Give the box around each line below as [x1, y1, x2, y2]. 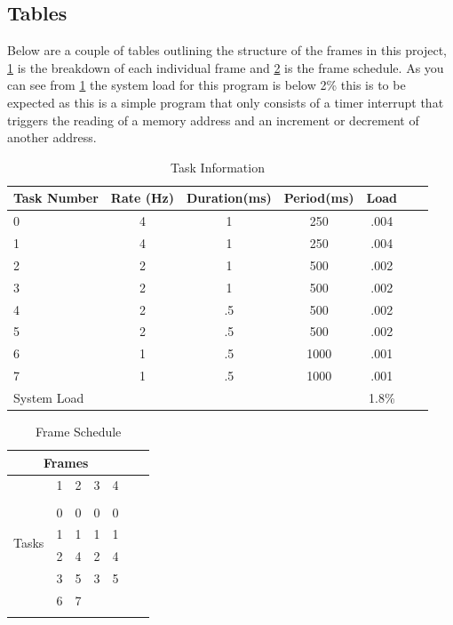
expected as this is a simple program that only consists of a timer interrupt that [7, 92, 444, 111]
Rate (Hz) [110, 188, 175, 207]
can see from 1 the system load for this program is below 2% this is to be [7, 76, 406, 94]
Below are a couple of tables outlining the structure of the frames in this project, [7, 41, 447, 60]
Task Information [171, 157, 265, 176]
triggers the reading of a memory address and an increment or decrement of [7, 110, 419, 129]
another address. [7, 128, 97, 147]
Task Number [13, 188, 99, 207]
